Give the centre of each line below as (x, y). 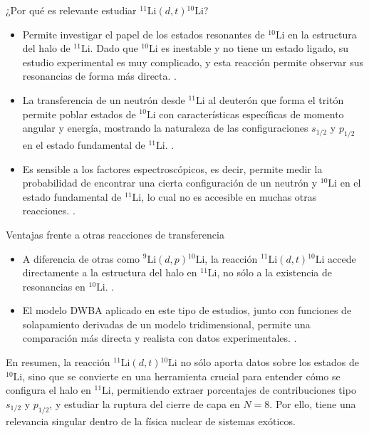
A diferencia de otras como (81, 258)
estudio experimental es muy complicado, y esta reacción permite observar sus (193, 62)
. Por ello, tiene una (313, 403)
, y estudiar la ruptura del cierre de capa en (145, 403)
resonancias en (54, 286)
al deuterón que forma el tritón (276, 99)
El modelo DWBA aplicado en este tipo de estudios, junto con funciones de (187, 310)
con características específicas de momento (251, 114)
